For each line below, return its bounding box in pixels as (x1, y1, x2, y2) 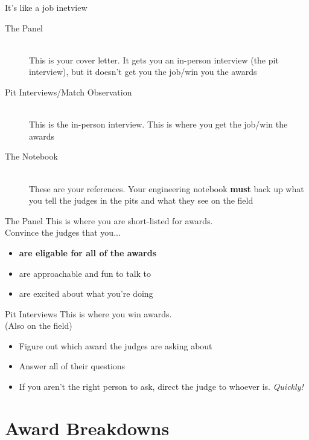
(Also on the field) (5, 319, 72, 332)
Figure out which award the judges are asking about (19, 339, 212, 352)
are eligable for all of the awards (19, 246, 157, 259)
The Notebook (5, 150, 58, 163)
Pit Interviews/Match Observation (5, 85, 132, 98)
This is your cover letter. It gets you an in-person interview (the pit (29, 53, 279, 66)
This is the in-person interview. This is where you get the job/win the (29, 118, 288, 131)
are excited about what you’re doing (19, 287, 153, 300)
